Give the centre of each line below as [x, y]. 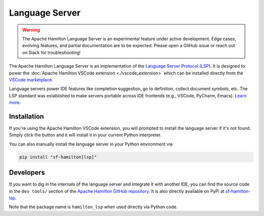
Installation [26, 116]
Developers [27, 173]
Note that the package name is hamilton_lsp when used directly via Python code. [93, 207]
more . [15, 102]
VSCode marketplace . [31, 80]
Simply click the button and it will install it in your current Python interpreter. [85, 135]
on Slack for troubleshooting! [51, 52]
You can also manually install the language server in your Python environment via [91, 144]
